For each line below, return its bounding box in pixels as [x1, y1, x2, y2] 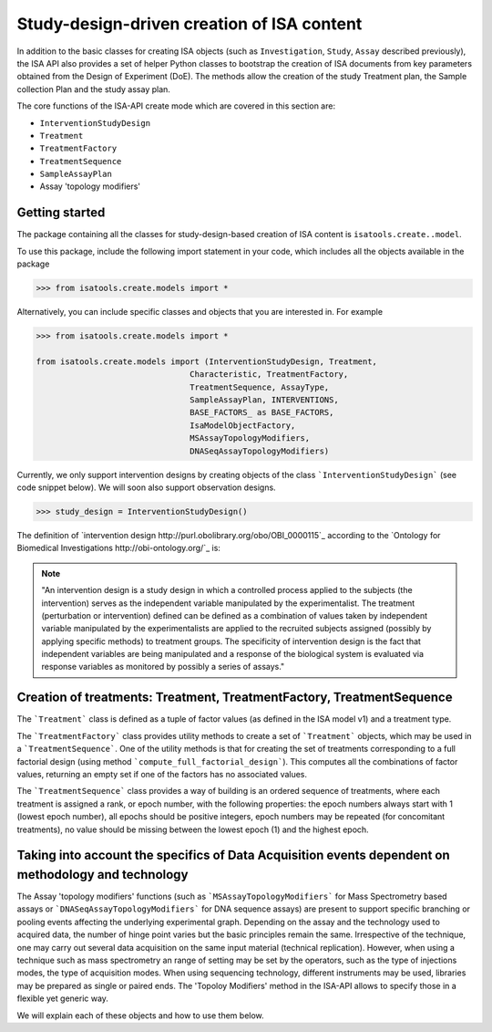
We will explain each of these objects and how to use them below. [16, 1009, 264, 1021]
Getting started [16, 205, 106, 221]
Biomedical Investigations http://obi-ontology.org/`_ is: [16, 543, 220, 554]
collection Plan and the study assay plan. [16, 83, 170, 95]
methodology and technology [16, 867, 189, 882]
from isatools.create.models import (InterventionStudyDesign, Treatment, [36, 356, 378, 367]
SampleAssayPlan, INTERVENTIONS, [190, 395, 339, 405]
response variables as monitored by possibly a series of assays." [41, 662, 285, 672]
